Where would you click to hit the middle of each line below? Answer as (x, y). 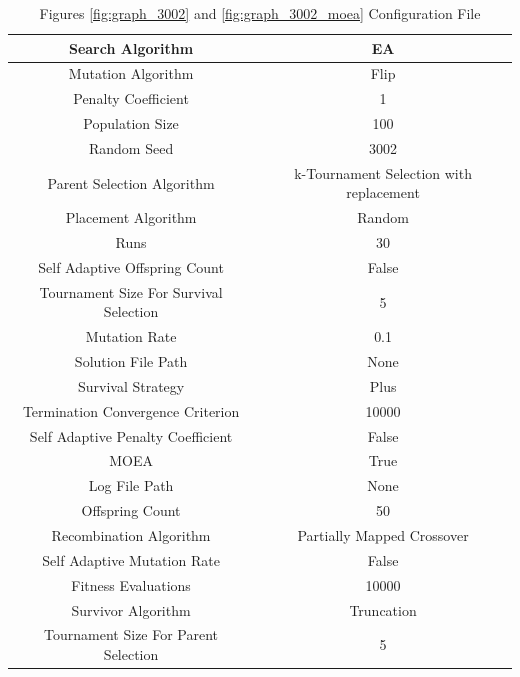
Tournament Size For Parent (131, 634)
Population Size (131, 123)
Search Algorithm (131, 47)
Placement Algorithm (131, 217)
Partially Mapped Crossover (383, 534)
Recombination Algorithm (131, 534)
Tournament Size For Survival (131, 291)
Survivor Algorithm (131, 609)
